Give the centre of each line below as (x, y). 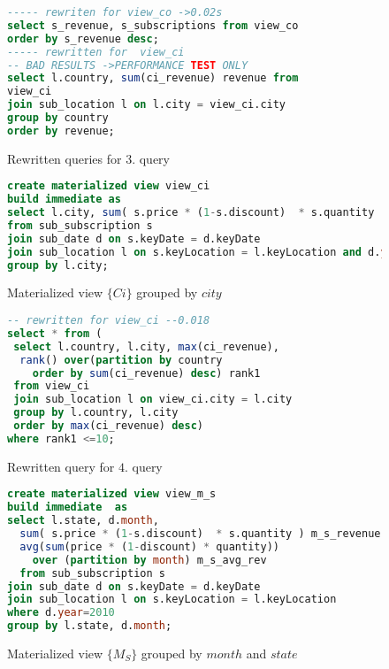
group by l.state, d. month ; (90, 626)
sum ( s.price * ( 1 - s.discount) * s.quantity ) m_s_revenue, (203, 534)
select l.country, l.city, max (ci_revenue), (146, 346)
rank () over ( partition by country (121, 360)
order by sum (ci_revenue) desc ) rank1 (146, 373)
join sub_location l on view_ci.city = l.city (153, 400)
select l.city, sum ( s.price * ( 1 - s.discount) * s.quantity (191, 213)
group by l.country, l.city (96, 413)
